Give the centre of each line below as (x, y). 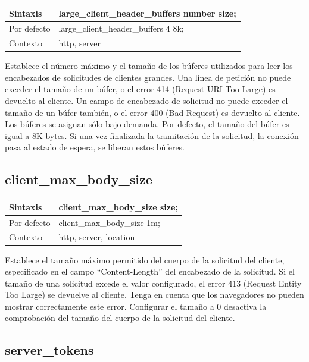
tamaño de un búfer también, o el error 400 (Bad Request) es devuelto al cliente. (152, 112)
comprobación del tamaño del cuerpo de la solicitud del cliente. (120, 318)
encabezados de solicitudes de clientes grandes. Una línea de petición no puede (148, 77)
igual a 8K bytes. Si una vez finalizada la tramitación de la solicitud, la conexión (152, 135)
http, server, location (97, 237)
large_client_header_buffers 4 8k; (121, 28)
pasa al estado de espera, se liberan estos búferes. (95, 147)
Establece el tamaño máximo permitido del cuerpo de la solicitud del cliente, (145, 259)
